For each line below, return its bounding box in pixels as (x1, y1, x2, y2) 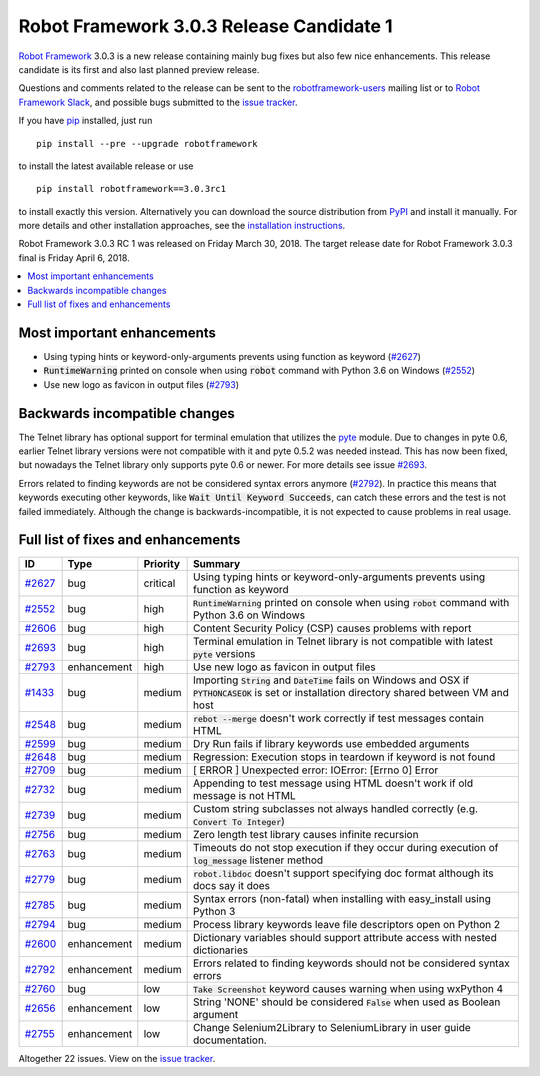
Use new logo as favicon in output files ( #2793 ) (43, 378, 240, 390)
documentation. (192, 1033, 267, 1047)
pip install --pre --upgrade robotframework (36, 138, 259, 149)
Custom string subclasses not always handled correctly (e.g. (192, 802, 479, 816)
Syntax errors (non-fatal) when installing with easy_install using (192, 892, 492, 906)
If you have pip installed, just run (18, 115, 153, 127)
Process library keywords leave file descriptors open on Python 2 (192, 918, 500, 932)
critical (143, 576, 176, 590)
